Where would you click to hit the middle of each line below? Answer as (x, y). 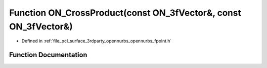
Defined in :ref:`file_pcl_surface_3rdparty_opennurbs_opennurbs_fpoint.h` (96, 41)
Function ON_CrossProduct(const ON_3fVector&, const (125, 13)
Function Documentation (48, 55)
